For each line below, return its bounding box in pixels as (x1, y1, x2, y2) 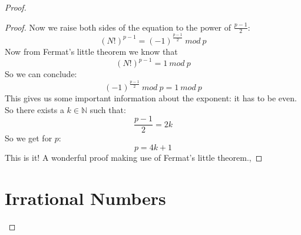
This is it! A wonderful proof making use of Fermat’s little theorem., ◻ (5, 151, 263, 163)
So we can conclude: (5, 68, 77, 80)
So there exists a (5, 103, 64, 115)
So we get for (5, 132, 52, 144)
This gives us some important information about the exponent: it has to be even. (5, 92, 297, 104)
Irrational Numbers (5, 186, 166, 210)
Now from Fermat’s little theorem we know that (5, 45, 178, 57)
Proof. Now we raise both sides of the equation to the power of (5, 21, 231, 33)
